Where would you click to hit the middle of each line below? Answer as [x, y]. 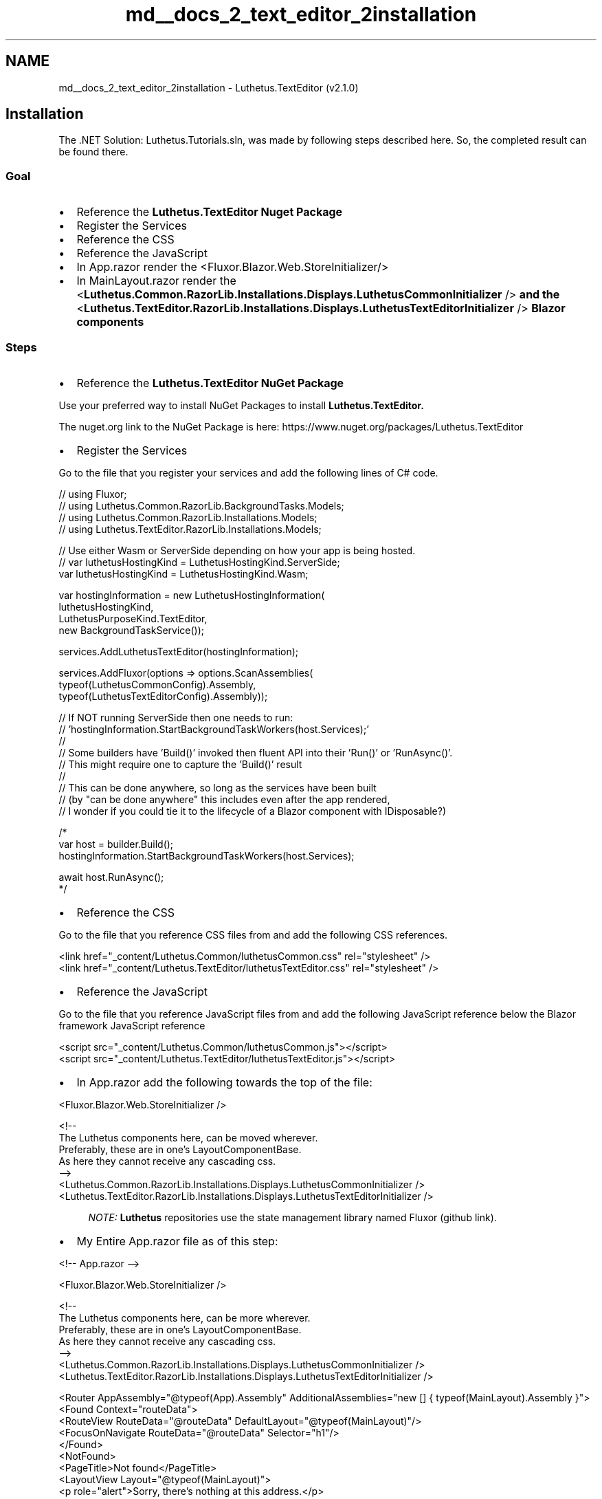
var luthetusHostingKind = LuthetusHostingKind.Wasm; [183, 573]
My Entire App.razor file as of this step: [177, 1241]
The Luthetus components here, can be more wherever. [185, 1317]
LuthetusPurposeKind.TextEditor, [133, 618]
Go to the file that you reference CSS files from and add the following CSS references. [253, 934]
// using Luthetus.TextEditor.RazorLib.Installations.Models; [190, 529]
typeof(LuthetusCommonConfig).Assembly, [157, 684]
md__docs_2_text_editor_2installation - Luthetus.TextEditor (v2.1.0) [209, 87]
